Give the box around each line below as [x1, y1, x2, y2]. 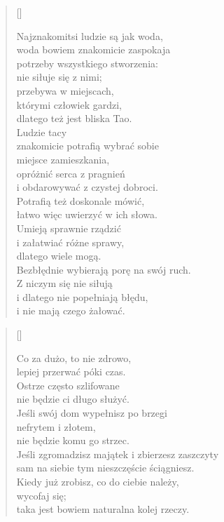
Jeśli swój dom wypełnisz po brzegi [16, 406, 167, 420]
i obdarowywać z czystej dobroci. [16, 180, 158, 194]
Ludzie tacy [16, 124, 67, 139]
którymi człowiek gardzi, [16, 97, 122, 112]
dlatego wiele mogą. [16, 248, 101, 263]
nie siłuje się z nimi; [16, 69, 102, 84]
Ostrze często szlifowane [16, 377, 120, 392]
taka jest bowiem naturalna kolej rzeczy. [16, 502, 190, 516]
